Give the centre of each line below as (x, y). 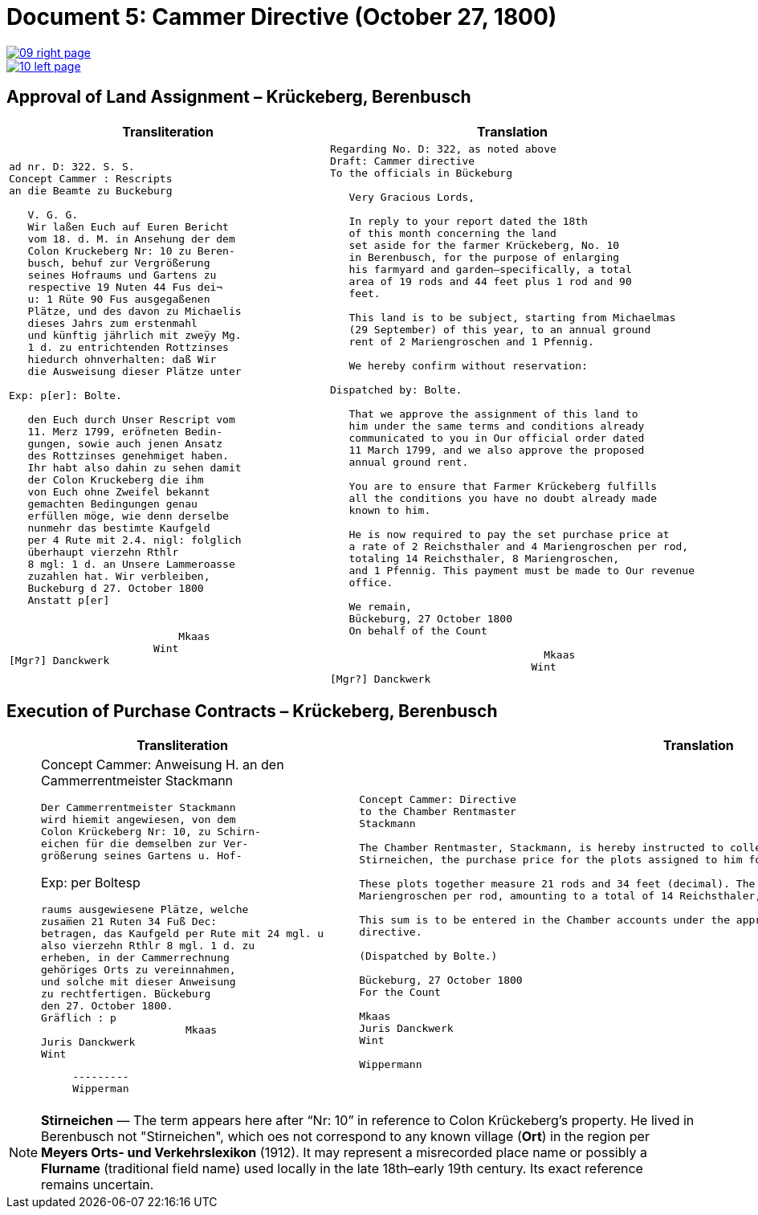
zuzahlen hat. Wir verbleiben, (119, 577)
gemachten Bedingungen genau (112, 504)
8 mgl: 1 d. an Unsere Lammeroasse (131, 565)
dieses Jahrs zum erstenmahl (112, 324)
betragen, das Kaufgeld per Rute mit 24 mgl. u (183, 934)
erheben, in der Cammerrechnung (135, 958)
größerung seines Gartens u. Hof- (142, 856)
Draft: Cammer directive (403, 161)
